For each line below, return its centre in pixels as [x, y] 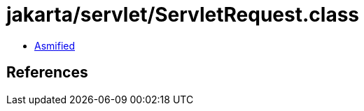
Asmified [55, 45]
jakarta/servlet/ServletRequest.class [183, 15]
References [47, 73]
